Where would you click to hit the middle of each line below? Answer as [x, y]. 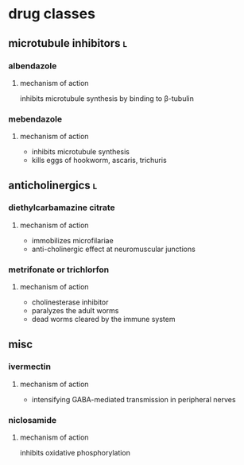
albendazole [33, 66]
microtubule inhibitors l [68, 43]
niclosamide [33, 420]
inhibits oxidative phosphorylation [75, 453]
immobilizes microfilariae [72, 240]
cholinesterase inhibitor [70, 302]
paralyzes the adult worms [75, 311]
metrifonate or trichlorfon [59, 269]
